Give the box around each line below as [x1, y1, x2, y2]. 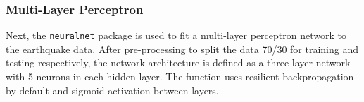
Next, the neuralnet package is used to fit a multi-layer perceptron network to [6, 28, 346, 43]
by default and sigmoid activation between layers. [6, 82, 219, 97]
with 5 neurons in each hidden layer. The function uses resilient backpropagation [6, 69, 354, 84]
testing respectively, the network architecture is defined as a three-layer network [6, 55, 351, 70]
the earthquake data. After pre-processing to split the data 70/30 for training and [6, 41, 359, 56]
